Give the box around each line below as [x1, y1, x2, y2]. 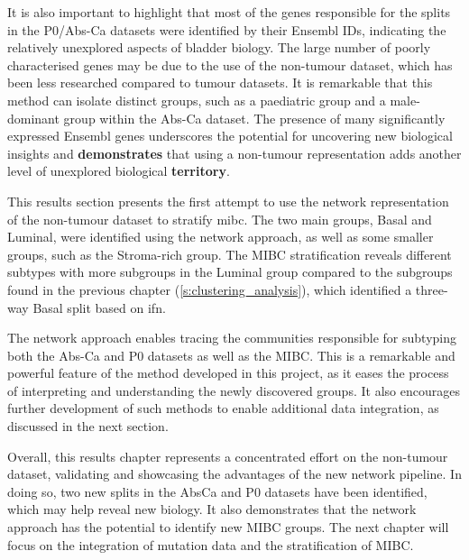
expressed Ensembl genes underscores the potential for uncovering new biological [7, 126, 453, 145]
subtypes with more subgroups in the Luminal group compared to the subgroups [7, 262, 453, 281]
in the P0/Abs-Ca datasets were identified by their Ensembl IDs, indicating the [7, 20, 446, 39]
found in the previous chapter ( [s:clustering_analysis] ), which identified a [7, 280, 412, 298]
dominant [7, 108, 60, 127]
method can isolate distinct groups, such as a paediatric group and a [7, 90, 386, 109]
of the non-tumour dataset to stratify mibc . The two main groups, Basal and [7, 209, 432, 228]
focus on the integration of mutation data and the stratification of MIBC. [7, 535, 414, 554]
